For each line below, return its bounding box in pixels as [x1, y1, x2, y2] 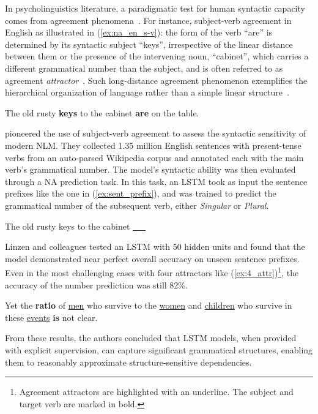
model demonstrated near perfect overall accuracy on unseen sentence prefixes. [5, 252, 300, 265]
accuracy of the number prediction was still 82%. [5, 278, 188, 291]
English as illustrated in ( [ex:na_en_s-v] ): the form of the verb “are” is [5, 26, 273, 39]
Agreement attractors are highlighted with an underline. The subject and [19, 385, 294, 398]
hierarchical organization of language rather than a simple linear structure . [5, 86, 289, 99]
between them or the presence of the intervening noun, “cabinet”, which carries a [5, 50, 309, 62]
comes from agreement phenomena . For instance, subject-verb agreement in [5, 13, 292, 26]
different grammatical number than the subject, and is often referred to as [5, 61, 283, 74]
